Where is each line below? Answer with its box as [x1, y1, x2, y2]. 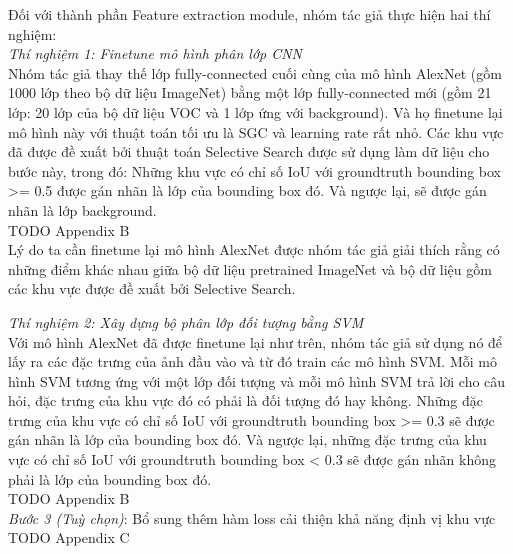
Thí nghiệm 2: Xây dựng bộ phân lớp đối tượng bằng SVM [8, 311, 364, 332]
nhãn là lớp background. [8, 199, 157, 220]
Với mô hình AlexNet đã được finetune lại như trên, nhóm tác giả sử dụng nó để [8, 331, 503, 352]
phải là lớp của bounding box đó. [8, 468, 212, 489]
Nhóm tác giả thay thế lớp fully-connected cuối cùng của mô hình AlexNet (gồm [8, 62, 502, 83]
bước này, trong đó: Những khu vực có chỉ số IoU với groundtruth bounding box [8, 160, 502, 181]
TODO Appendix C [8, 527, 130, 548]
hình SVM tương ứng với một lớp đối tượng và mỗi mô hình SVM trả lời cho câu [8, 370, 506, 391]
